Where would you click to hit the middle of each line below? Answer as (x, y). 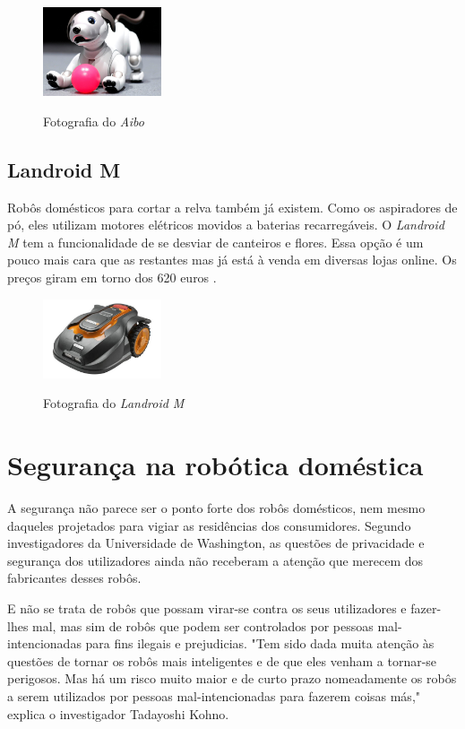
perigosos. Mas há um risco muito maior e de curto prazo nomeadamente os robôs (232, 678)
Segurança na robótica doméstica (215, 465)
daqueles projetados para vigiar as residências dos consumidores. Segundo (209, 525)
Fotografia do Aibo (94, 121)
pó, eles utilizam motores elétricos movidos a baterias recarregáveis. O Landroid (226, 225)
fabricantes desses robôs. (74, 578)
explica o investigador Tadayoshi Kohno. (118, 713)
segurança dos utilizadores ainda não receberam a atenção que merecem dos (215, 560)
